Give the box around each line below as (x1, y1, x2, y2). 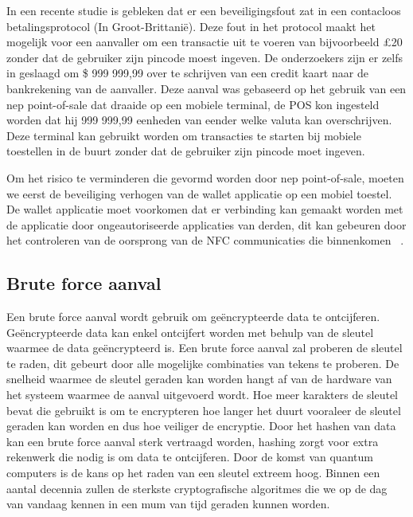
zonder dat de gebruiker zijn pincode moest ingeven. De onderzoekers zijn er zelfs (6, 49, 403, 65)
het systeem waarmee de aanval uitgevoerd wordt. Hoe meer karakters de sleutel (6, 386, 399, 403)
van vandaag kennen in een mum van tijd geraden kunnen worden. (6, 495, 330, 512)
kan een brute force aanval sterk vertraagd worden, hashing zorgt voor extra (6, 433, 379, 449)
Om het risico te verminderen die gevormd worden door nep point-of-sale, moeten (6, 169, 404, 186)
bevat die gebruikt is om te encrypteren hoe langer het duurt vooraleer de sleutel (6, 401, 401, 418)
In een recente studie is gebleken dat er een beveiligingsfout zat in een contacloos (6, 2, 401, 18)
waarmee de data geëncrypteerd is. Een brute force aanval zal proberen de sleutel (6, 339, 403, 356)
